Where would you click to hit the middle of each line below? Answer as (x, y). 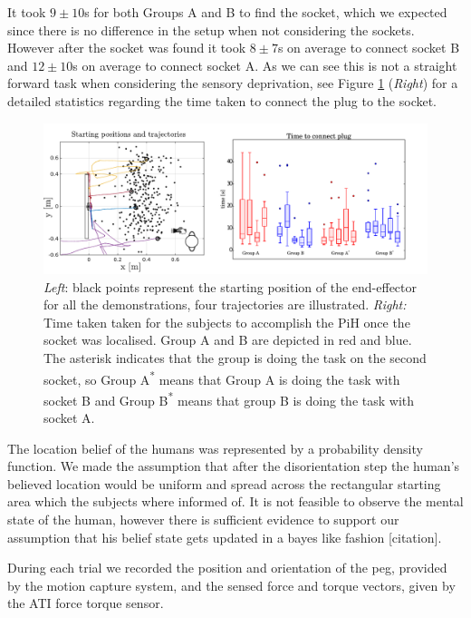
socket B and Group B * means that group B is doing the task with (229, 398)
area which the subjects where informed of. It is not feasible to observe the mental (235, 501)
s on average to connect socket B (369, 48)
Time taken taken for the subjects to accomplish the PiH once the (227, 322)
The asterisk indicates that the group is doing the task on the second (235, 357)
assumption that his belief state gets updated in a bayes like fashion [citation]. (225, 537)
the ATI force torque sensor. (86, 603)
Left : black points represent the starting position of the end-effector (231, 286)
